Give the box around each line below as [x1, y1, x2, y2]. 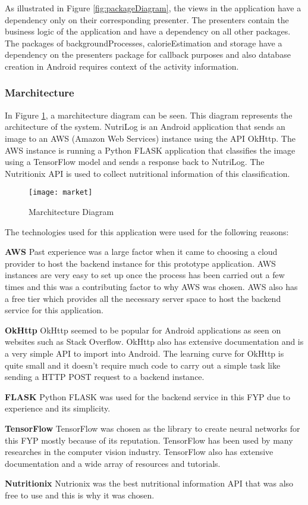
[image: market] [29, 188, 93, 197]
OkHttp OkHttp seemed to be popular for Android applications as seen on [5, 323, 281, 336]
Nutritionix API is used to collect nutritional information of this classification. [5, 167, 290, 179]
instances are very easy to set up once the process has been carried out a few [5, 269, 285, 281]
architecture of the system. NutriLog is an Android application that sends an [5, 120, 285, 133]
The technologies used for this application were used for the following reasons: [5, 225, 289, 238]
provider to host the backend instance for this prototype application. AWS [5, 257, 276, 269]
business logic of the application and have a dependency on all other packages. [5, 25, 291, 38]
